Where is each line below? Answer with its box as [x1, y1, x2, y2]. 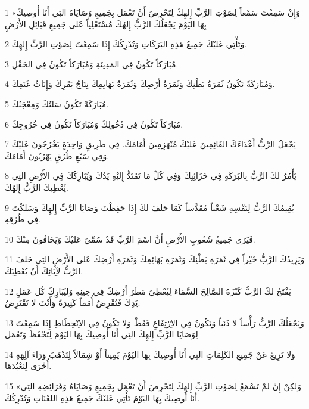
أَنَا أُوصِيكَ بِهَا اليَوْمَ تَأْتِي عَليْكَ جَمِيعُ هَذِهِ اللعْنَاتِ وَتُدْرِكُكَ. [5, 391, 200, 404]
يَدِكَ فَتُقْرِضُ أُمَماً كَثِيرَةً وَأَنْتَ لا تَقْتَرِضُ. [5, 296, 141, 309]
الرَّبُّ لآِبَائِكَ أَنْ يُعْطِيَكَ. [5, 264, 83, 277]
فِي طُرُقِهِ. [5, 213, 40, 225]
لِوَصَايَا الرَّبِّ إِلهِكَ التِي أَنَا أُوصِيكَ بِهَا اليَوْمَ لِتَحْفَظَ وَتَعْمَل [5, 328, 198, 340]
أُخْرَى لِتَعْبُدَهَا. [5, 360, 52, 372]
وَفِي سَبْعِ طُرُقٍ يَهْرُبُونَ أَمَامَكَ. [5, 149, 110, 162]
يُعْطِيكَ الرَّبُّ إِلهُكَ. [5, 181, 68, 193]
